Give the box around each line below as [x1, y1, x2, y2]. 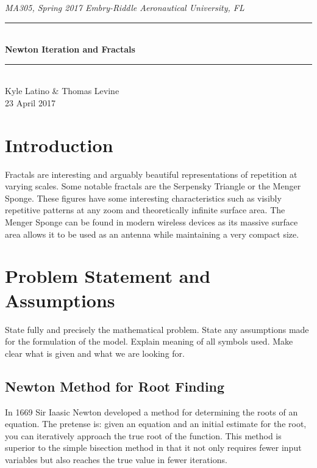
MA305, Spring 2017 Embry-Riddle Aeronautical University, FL [5, 1, 244, 13]
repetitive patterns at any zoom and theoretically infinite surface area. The [5, 203, 285, 216]
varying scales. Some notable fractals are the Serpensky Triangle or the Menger [5, 180, 301, 192]
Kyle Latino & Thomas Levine [5, 84, 119, 97]
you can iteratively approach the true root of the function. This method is [5, 429, 282, 442]
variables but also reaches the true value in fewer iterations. [5, 453, 227, 466]
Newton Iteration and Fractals [5, 43, 135, 56]
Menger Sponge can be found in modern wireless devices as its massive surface [5, 216, 298, 229]
